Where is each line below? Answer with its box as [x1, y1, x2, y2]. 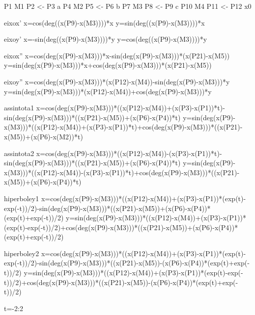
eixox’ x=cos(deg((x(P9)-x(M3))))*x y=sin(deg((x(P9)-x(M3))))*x [4, 17, 205, 27]
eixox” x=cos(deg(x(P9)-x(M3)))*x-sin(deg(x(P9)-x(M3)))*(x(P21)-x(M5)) [4, 50, 230, 60]
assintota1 [4, 103, 34, 113]
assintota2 [4, 148, 34, 158]
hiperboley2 [4, 248, 39, 258]
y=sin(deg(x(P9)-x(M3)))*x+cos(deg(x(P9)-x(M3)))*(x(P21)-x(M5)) [4, 60, 212, 70]
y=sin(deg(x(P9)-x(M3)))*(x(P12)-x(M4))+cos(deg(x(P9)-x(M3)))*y [4, 86, 212, 96]
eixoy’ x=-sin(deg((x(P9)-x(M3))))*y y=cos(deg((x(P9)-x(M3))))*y [4, 34, 207, 44]
